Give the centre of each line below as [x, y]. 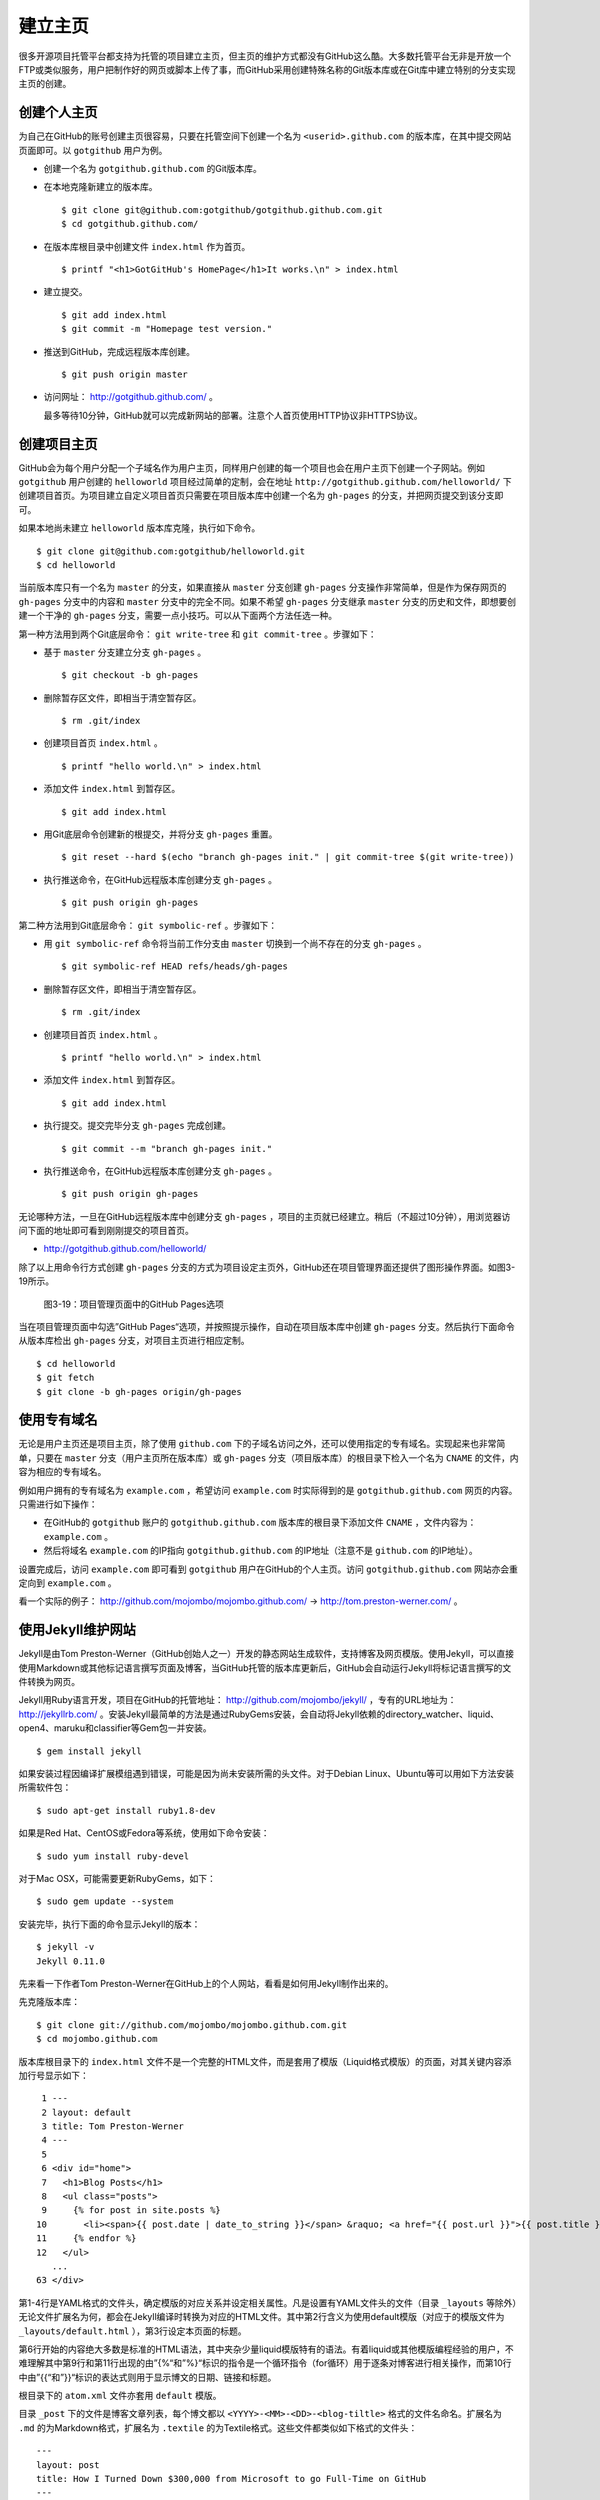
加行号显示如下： [53, 2075]
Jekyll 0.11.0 [70, 1961]
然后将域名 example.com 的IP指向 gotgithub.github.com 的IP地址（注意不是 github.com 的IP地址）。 [261, 1551]
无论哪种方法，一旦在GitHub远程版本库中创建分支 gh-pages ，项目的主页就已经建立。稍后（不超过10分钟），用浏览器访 [264, 1216]
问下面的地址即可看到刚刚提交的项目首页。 [106, 1231]
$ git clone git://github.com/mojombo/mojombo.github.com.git [192, 2024]
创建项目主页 [58, 443]
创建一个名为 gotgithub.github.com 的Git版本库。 [152, 169]
